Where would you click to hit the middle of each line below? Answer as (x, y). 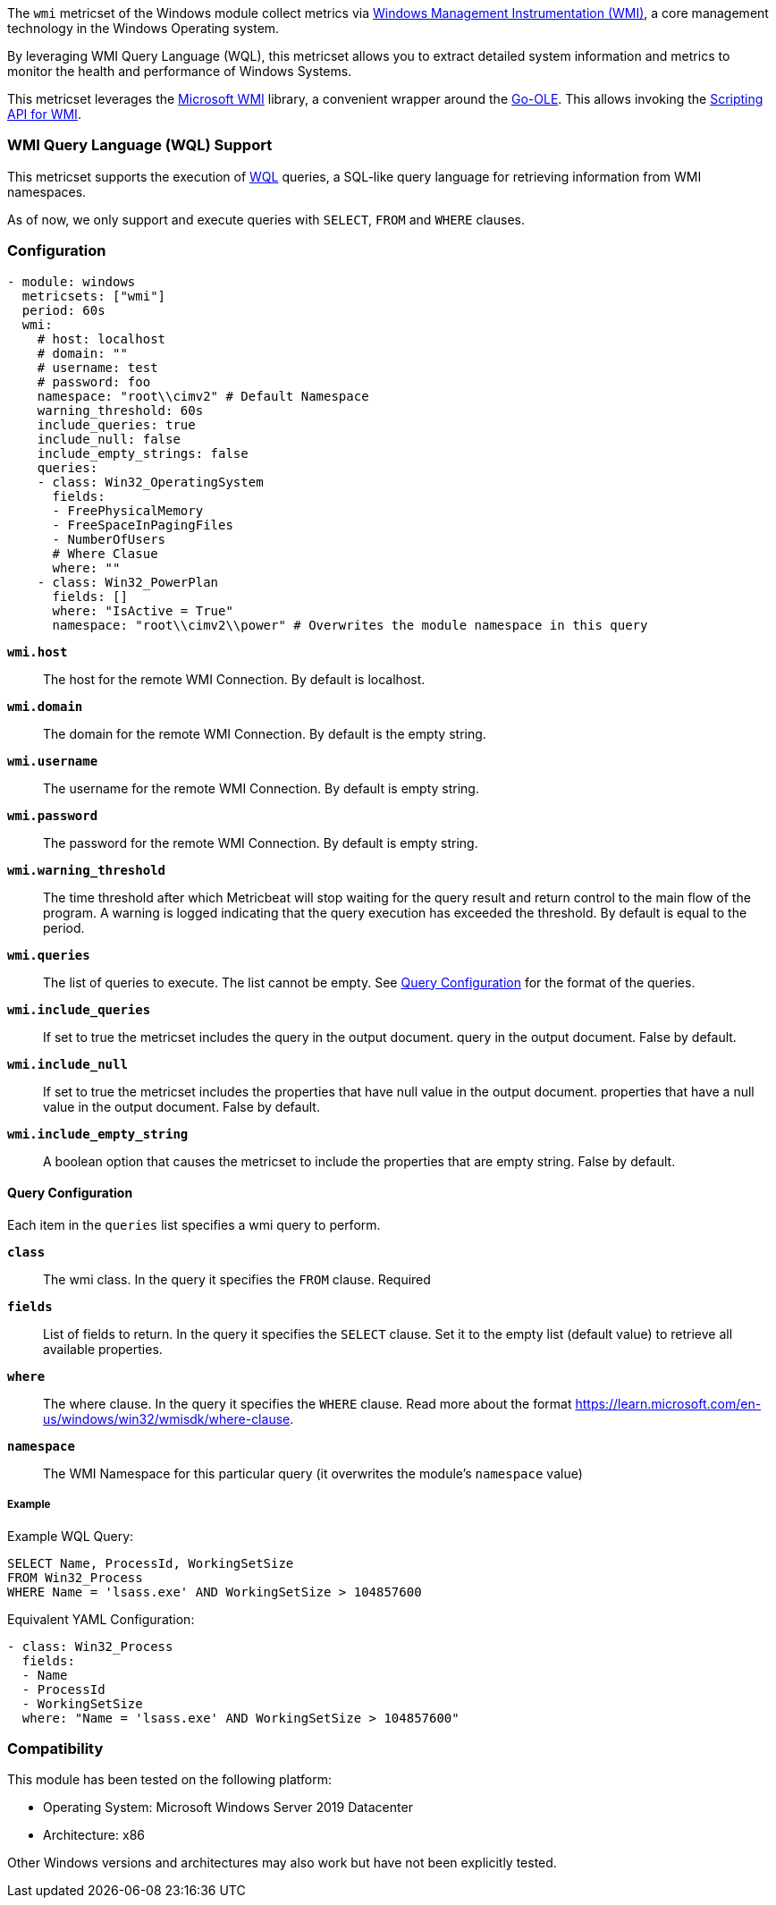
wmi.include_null (67, 1064)
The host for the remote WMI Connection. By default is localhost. (234, 679)
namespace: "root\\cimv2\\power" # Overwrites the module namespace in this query (350, 625)
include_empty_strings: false (143, 453)
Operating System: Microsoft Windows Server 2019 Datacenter (228, 1808)
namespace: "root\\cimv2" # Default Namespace (203, 396)
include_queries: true (116, 424)
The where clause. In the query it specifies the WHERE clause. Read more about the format (308, 1403)
